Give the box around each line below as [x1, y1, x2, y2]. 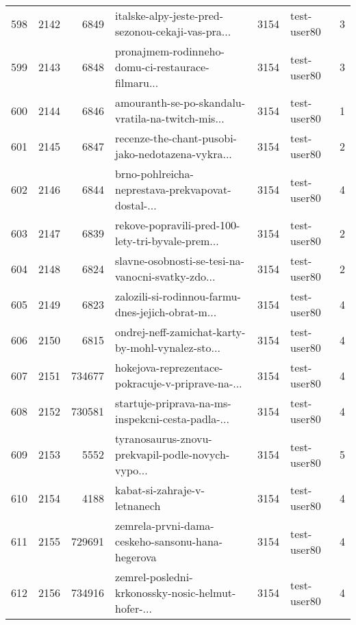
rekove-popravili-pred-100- [115, 217, 240, 233]
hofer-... [115, 600, 152, 616]
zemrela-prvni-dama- [115, 518, 214, 533]
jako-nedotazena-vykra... [115, 146, 232, 162]
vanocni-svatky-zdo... [115, 268, 216, 284]
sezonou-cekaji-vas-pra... [115, 23, 231, 39]
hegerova [115, 549, 157, 565]
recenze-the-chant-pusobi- [115, 130, 237, 146]
